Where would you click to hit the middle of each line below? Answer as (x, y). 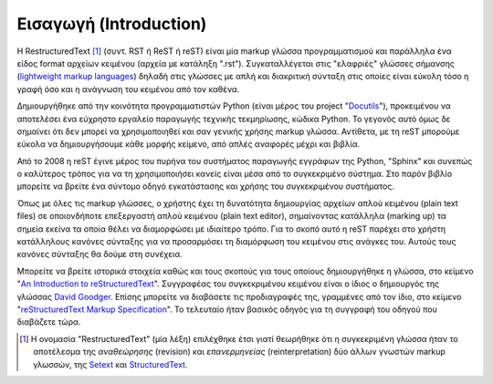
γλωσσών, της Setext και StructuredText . (110, 364)
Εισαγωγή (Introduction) (112, 24)
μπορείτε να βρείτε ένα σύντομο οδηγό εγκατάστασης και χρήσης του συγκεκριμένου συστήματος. (205, 186)
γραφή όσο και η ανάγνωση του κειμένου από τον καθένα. (128, 89)
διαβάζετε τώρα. (49, 322)
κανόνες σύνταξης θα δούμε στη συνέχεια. (100, 254)
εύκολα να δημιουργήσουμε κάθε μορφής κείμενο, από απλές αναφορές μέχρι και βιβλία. (189, 144)
